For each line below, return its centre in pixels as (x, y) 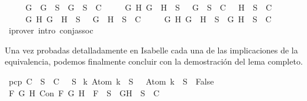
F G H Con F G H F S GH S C (84, 92)
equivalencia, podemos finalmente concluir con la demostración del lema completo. (154, 61)
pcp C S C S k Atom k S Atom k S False (111, 81)
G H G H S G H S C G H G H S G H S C (148, 18)
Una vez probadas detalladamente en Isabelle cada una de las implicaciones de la (151, 50)
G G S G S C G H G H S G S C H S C (148, 7)
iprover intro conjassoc (51, 30)
